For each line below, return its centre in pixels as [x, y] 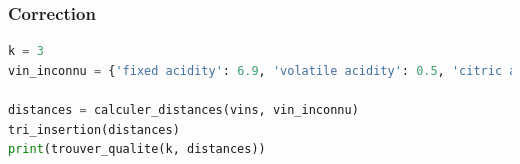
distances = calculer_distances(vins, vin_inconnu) [183, 110]
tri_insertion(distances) [94, 129]
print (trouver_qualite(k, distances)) [137, 149]
